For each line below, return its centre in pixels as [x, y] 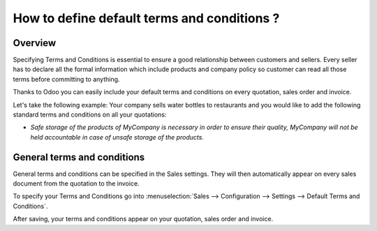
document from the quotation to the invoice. [76, 184]
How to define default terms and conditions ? [146, 18]
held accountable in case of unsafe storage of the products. [117, 137]
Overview [35, 43]
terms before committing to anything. [66, 79]
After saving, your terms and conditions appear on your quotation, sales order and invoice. [143, 219]
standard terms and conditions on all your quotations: [90, 114]
